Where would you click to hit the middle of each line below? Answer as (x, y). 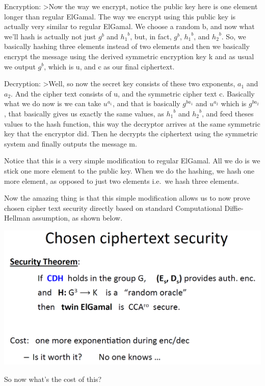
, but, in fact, (151, 36)
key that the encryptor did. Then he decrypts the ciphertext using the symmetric (131, 134)
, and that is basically (146, 103)
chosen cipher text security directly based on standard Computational (113, 208)
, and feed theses (228, 113)
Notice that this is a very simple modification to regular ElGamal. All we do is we (132, 161)
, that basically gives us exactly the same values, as (84, 113)
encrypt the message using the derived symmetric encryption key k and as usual (129, 56)
